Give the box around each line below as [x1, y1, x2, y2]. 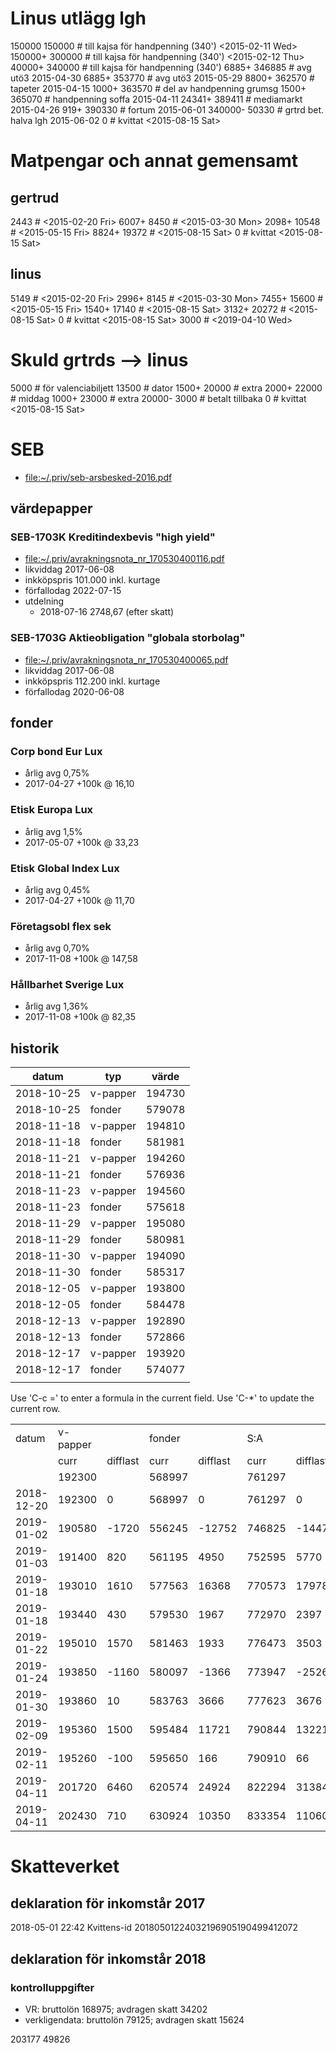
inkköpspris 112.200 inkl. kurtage [24, 675, 161, 687]
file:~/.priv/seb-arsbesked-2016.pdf [24, 471, 173, 483]
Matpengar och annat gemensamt [10, 150, 299, 172]
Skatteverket [10, 1855, 120, 1878]
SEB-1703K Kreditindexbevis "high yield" [10, 530, 216, 544]
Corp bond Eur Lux [10, 744, 103, 758]
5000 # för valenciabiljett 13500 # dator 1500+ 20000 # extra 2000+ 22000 [10, 382, 323, 394]
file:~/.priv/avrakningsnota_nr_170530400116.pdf [24, 553, 225, 565]
